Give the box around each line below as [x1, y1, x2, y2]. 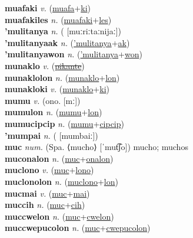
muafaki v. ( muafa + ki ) [5, 2, 91, 14]
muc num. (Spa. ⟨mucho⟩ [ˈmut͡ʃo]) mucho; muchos [5, 141, 188, 153]
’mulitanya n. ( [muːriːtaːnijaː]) [5, 25, 122, 37]
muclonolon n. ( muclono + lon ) [5, 175, 118, 187]
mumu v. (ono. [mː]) [5, 94, 81, 106]
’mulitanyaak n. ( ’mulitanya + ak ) [5, 36, 130, 48]
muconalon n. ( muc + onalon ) [5, 152, 114, 164]
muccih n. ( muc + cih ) [5, 198, 85, 211]
